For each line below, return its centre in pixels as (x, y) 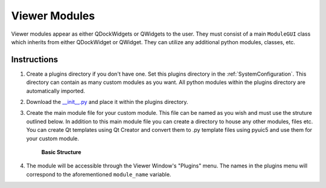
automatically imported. (56, 91)
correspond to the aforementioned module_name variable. (99, 174)
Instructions (35, 60)
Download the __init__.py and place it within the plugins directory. (107, 102)
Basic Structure (61, 152)
